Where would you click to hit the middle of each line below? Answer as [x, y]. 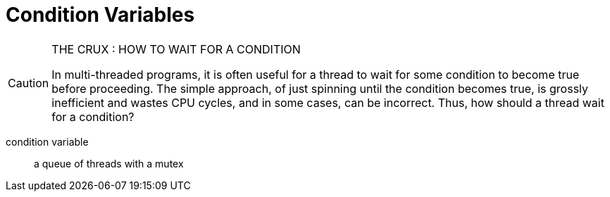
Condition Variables [100, 15]
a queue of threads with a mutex [109, 163]
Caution [29, 83]
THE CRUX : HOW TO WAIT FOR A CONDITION [176, 49]
